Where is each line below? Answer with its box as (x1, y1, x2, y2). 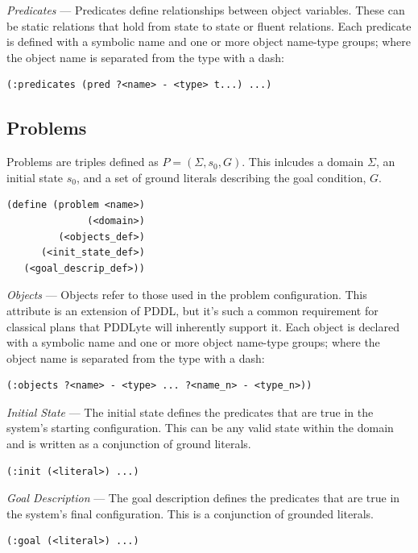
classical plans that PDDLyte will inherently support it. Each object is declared (6, 318, 399, 335)
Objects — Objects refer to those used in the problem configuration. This (6, 286, 367, 303)
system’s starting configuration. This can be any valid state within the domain (6, 419, 394, 436)
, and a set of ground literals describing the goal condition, (77, 168, 366, 185)
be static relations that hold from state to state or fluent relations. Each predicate (6, 17, 412, 34)
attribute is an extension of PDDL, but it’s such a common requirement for (6, 301, 379, 318)
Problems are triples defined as (6, 153, 159, 170)
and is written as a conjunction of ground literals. (6, 435, 251, 452)
